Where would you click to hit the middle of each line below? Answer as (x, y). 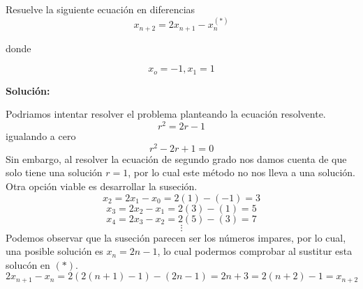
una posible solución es (54, 251)
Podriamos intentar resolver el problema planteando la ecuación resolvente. (166, 114)
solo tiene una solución (54, 172)
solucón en (28, 264)
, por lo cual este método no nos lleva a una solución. (242, 172)
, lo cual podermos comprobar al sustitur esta (255, 251)
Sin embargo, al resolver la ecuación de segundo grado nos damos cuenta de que (176, 158)
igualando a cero (41, 136)
